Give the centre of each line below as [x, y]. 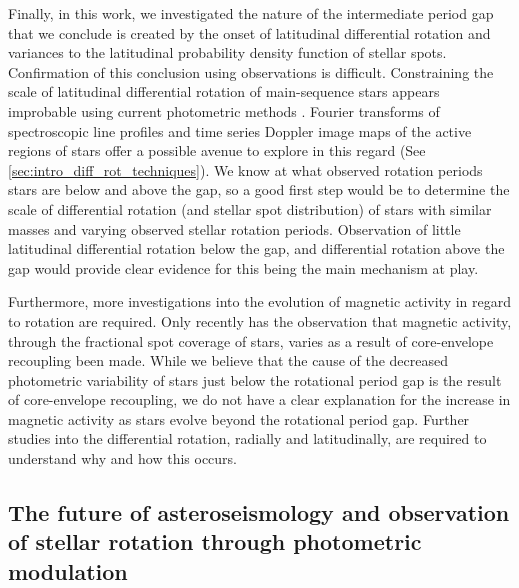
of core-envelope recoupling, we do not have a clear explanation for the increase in [259, 399]
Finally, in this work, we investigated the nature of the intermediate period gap [251, 13]
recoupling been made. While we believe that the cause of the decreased [228, 360]
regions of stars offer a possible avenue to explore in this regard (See [217, 150]
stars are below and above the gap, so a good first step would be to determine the [259, 189]
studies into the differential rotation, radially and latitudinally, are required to [247, 438]
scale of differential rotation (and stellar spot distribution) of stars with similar [250, 208]
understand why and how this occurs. [122, 458]
